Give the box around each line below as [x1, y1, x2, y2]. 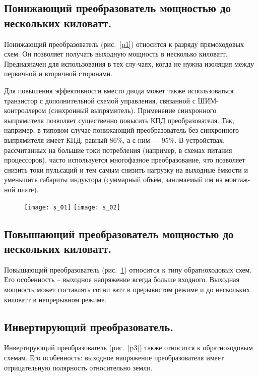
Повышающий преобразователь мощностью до [4, 226, 234, 241]
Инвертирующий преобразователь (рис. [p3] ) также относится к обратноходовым [4, 342, 253, 353]
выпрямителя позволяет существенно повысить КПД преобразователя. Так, [4, 115, 234, 125]
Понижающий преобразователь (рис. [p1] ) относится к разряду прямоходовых [4, 38, 244, 49]
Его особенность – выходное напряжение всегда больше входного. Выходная [4, 274, 239, 285]
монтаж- [225, 174, 250, 185]
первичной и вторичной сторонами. [4, 68, 113, 79]
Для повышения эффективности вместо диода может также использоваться [4, 85, 234, 95]
